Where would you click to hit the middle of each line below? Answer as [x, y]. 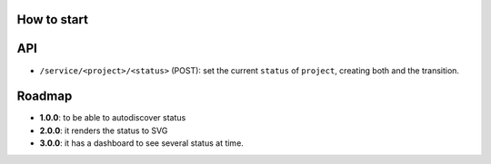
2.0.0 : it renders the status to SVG [104, 130]
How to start [52, 19]
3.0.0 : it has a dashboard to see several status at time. [142, 143]
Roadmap [45, 96]
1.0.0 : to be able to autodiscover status [113, 118]
